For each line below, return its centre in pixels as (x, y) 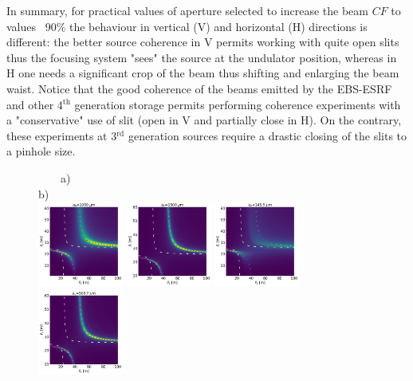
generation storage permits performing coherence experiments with (238, 104)
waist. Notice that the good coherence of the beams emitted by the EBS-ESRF (199, 88)
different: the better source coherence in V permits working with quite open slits (203, 42)
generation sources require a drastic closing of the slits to (267, 135)
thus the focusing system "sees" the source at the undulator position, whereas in (202, 57)
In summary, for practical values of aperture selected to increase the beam (187, 10)
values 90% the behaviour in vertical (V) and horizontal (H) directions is (187, 26)
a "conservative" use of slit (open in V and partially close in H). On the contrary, (204, 120)
